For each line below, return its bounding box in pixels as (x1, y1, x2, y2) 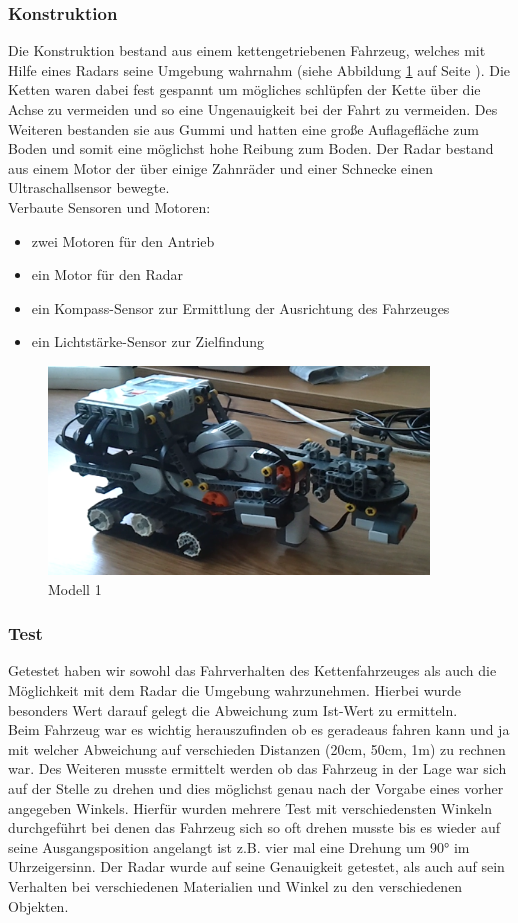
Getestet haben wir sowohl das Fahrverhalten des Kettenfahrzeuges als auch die (8, 660, 497, 681)
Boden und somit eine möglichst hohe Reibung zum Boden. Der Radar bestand (8, 138, 494, 159)
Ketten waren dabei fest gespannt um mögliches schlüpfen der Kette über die (8, 79, 481, 100)
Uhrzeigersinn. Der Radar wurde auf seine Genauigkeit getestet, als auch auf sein (8, 856, 505, 877)
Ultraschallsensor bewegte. (8, 177, 170, 198)
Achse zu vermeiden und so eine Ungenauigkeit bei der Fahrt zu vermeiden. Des (8, 99, 498, 119)
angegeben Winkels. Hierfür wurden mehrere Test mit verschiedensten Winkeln (8, 797, 492, 818)
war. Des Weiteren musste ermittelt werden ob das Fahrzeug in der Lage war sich (8, 758, 507, 779)
